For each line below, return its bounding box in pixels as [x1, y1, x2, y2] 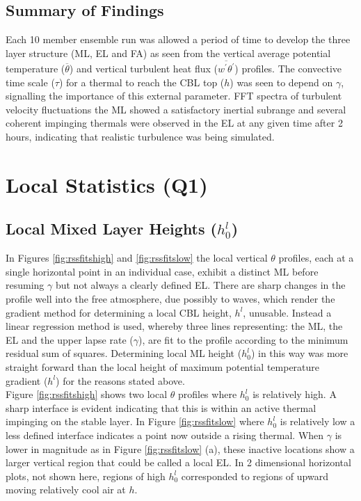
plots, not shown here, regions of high [6, 468, 166, 483]
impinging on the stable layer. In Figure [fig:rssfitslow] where [6, 414, 264, 429]
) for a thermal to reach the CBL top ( [58, 74, 225, 89]
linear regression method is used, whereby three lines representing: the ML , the [6, 319, 343, 333]
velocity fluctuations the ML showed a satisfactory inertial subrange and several [6, 102, 346, 116]
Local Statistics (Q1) [6, 170, 208, 198]
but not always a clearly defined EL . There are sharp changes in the [55, 278, 346, 292]
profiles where [177, 387, 237, 401]
